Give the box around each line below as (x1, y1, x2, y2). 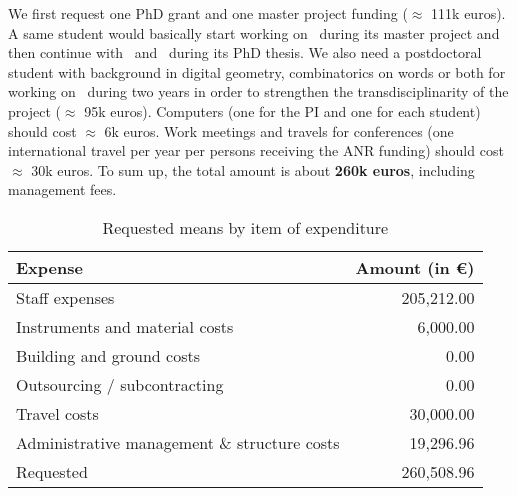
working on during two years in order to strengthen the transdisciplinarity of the (8, 81, 509, 102)
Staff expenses (16, 285, 115, 309)
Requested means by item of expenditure (102, 215, 389, 239)
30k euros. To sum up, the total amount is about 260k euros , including (31, 159, 475, 180)
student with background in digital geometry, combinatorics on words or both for (8, 61, 506, 82)
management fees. (8, 179, 117, 200)
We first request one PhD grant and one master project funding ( (8, 3, 408, 23)
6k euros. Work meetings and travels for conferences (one (104, 120, 454, 141)
